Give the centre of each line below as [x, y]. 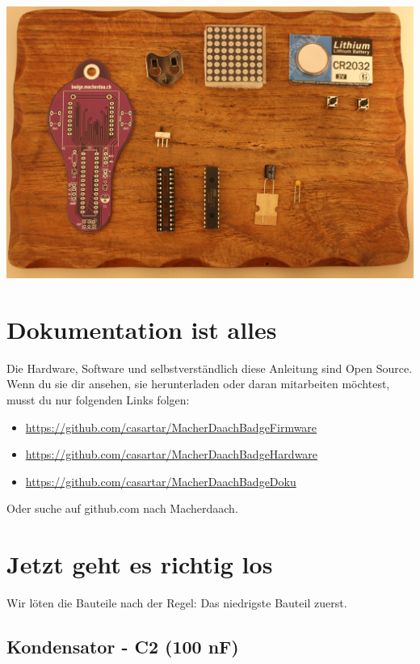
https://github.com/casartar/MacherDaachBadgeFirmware [171, 427]
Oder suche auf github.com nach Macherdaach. [122, 508]
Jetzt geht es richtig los [140, 564]
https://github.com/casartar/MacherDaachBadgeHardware [172, 454]
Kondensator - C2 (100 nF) [123, 647]
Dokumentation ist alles [142, 329]
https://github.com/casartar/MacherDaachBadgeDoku [161, 481]
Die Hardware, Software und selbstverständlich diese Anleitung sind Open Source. [210, 368]
